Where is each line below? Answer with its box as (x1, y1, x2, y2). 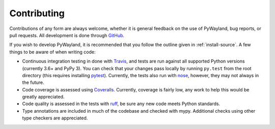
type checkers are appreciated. (22, 115, 88, 121)
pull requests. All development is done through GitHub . (9, 32, 125, 38)
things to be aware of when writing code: (9, 49, 96, 55)
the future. (22, 79, 44, 86)
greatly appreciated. (22, 94, 65, 100)
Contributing (9, 8, 65, 19)
